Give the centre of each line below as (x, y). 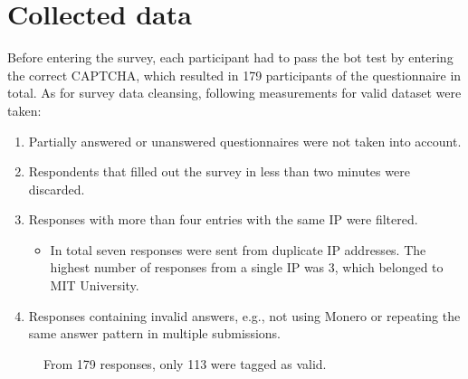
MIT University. (95, 285)
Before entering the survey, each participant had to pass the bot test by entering (230, 57)
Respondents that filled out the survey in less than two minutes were (219, 171)
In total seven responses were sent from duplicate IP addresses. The (238, 249)
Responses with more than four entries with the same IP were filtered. (223, 219)
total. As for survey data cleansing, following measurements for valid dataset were (234, 93)
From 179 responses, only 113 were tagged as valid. (185, 363)
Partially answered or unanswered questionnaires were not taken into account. (245, 141)
